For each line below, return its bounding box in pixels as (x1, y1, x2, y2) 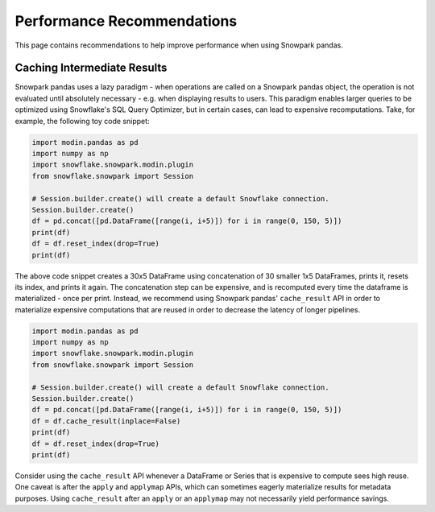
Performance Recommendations (14, 12, 238, 30)
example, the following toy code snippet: (14, 116, 150, 126)
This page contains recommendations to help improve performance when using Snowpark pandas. (14, 40, 344, 50)
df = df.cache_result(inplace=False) (31, 416, 181, 426)
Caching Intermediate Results (14, 61, 168, 75)
